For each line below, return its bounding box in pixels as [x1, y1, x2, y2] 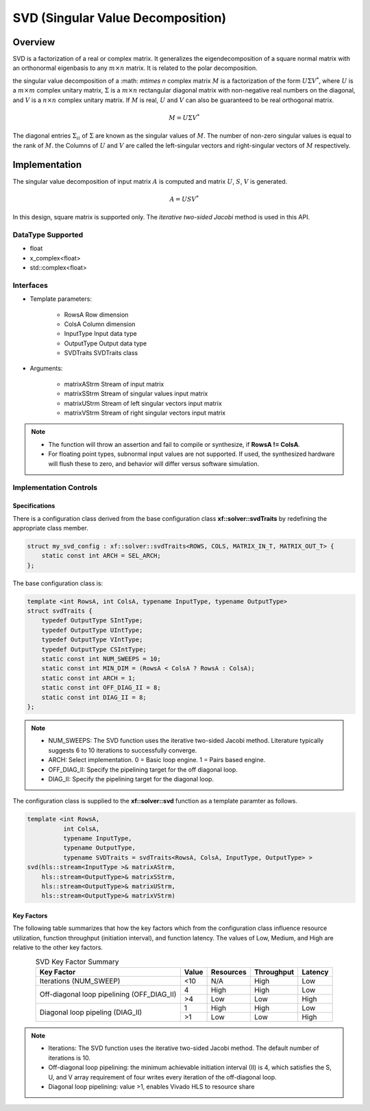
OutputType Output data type [64, 339, 147, 347]
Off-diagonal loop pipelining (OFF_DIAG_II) [39, 990, 177, 999]
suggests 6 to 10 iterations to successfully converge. [48, 746, 197, 754]
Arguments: [29, 364, 63, 373]
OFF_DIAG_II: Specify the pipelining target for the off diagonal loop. [48, 765, 238, 774]
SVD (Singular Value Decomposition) [12, 10, 227, 25]
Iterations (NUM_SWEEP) [39, 976, 121, 986]
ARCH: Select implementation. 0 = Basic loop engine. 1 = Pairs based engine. [48, 756, 266, 764]
